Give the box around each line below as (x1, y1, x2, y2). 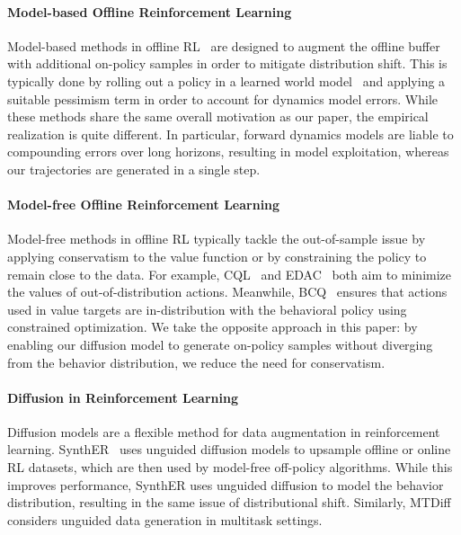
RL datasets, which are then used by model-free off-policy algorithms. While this (7, 458, 453, 477)
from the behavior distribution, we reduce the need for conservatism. (7, 352, 386, 371)
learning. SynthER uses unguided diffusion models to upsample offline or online (7, 440, 451, 459)
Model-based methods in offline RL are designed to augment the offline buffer (7, 36, 440, 55)
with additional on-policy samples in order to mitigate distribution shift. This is (7, 54, 448, 73)
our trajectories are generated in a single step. (7, 159, 261, 178)
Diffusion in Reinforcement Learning (7, 388, 238, 406)
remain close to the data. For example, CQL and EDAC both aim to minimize (7, 264, 452, 283)
